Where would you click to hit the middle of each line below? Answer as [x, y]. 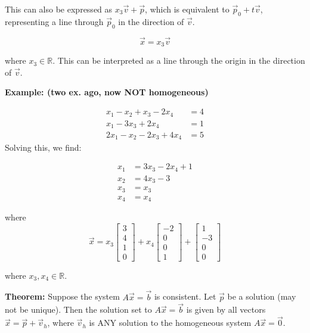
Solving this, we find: [43, 147]
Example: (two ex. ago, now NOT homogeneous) [107, 92]
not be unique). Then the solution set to [78, 309]
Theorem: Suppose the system [62, 296]
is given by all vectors [226, 309]
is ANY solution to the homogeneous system [170, 323]
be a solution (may [262, 296]
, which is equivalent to [187, 9]
